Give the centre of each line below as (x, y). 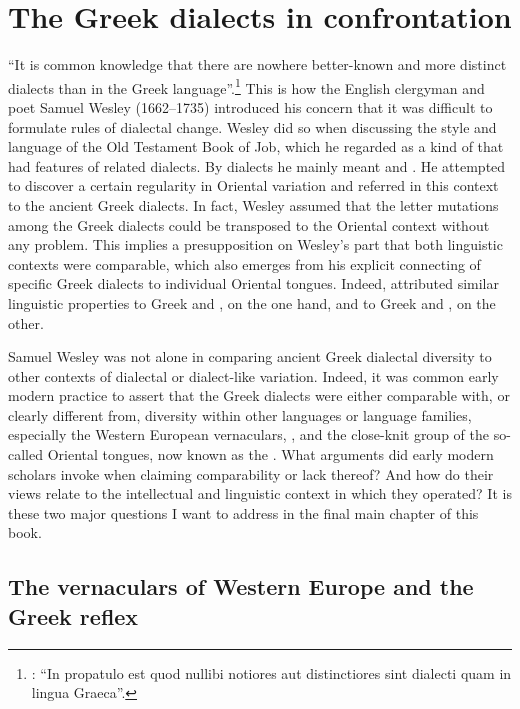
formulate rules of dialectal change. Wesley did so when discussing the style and (252, 126)
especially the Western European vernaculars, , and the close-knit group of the (248, 434)
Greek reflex (73, 615)
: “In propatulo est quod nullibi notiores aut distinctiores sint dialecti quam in (271, 672)
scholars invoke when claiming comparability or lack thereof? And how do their (251, 473)
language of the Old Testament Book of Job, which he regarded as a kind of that (256, 146)
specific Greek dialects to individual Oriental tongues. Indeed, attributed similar (253, 283)
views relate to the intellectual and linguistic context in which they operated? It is (260, 493)
